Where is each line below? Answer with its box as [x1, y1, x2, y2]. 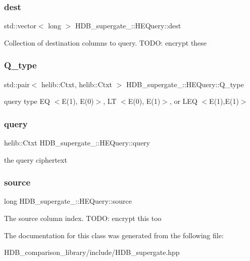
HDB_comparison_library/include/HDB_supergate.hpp [4, 247, 180, 257]
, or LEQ [169, 96, 197, 106]
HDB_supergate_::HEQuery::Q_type [126, 79, 244, 89]
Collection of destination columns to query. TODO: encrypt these [4, 37, 207, 48]
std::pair [4, 79, 30, 89]
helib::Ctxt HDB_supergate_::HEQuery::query [4, 137, 151, 148]
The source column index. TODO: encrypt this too [4, 213, 162, 223]
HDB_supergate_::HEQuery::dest [75, 20, 181, 31]
